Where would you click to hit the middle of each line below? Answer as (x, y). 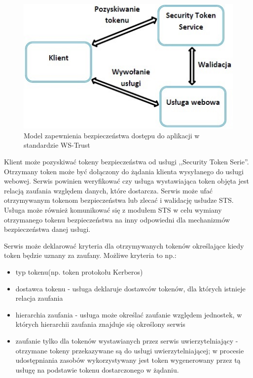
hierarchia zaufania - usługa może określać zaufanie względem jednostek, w (129, 314)
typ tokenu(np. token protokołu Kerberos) (79, 271)
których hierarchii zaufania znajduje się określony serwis (100, 324)
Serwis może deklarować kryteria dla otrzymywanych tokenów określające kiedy (124, 245)
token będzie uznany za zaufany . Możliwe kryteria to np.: (90, 255)
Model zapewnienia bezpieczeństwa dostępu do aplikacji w (112, 135)
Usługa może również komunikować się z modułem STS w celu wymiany (113, 209)
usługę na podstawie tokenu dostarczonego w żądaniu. (97, 369)
